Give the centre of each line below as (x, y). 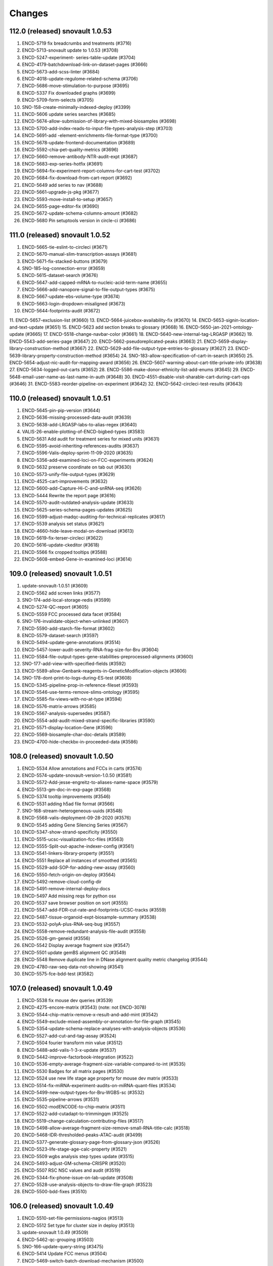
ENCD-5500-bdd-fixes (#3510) (54, 1192)
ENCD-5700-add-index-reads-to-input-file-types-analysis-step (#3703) (97, 128)
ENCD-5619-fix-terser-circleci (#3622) (62, 538)
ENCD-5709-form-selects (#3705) (58, 100)
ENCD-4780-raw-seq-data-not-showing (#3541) (73, 967)
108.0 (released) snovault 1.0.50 (61, 756)
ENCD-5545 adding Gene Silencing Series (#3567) (75, 825)
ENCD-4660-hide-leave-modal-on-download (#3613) (78, 531)
